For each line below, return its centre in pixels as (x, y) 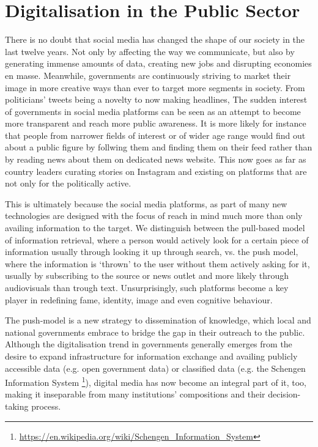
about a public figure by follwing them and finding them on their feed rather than (159, 147)
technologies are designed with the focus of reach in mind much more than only (154, 216)
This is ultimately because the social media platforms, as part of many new (146, 203)
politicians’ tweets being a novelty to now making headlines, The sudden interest (156, 99)
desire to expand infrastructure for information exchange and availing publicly (151, 356)
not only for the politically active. (68, 183)
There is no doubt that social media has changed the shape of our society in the (155, 39)
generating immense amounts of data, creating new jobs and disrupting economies (158, 63)
